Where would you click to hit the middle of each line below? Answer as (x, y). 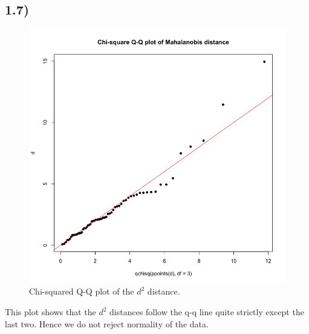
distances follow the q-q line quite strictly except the (207, 312)
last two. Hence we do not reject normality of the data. (107, 323)
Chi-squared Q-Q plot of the (82, 291)
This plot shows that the (50, 312)
